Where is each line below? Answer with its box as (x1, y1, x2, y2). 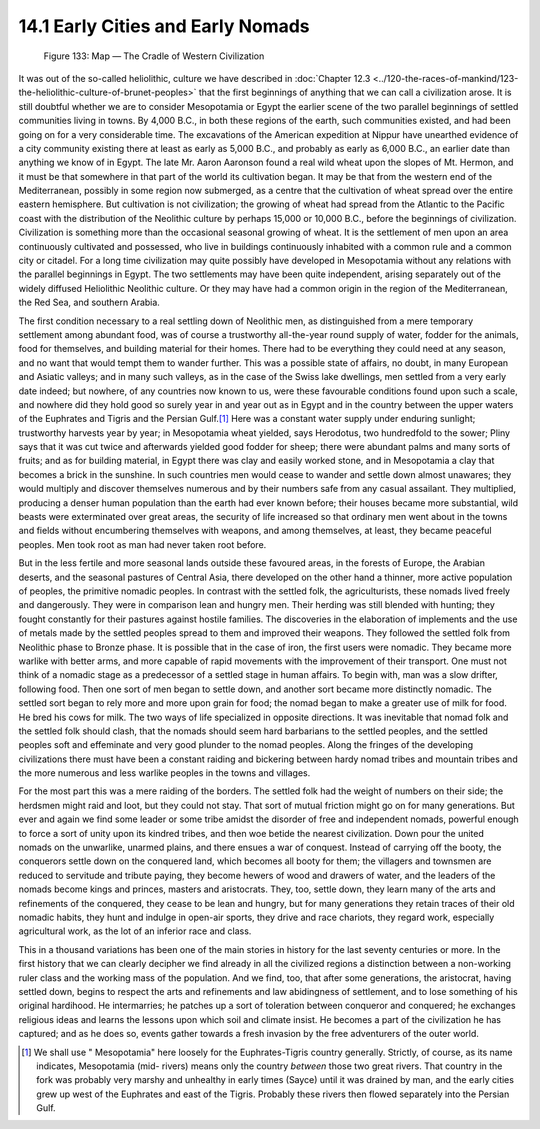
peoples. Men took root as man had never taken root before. (18, 538, 267, 550)
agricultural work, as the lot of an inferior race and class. (18, 925, 252, 937)
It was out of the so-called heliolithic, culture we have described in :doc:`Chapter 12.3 (18, 72, 371, 84)
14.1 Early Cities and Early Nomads (18, 15, 310, 37)
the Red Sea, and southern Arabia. (18, 296, 160, 309)
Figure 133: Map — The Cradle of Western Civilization (43, 50, 265, 62)
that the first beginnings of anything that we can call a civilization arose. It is (198, 86, 512, 99)
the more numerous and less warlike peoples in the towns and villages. (18, 767, 311, 779)
